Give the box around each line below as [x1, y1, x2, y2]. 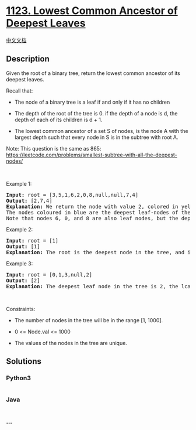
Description [6, 54, 50, 64]
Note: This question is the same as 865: [6, 145, 101, 152]
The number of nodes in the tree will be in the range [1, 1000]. [14, 316, 163, 323]
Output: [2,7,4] [6, 197, 52, 204]
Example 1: [6, 180, 32, 187]
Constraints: [6, 305, 36, 312]
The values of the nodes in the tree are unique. [14, 339, 127, 346]
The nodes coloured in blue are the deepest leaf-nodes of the [6, 209, 191, 216]
